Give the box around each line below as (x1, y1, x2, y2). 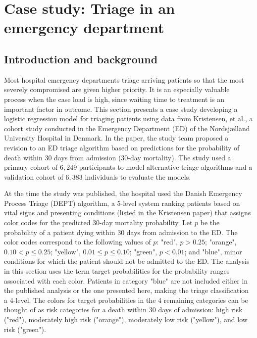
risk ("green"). (4, 324, 46, 334)
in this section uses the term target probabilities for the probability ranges (4, 266, 230, 276)
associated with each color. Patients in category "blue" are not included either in (4, 275, 248, 286)
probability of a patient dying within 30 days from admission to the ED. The (4, 227, 238, 237)
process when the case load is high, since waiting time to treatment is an (4, 94, 224, 104)
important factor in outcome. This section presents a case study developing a (4, 103, 238, 114)
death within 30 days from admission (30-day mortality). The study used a (4, 152, 231, 162)
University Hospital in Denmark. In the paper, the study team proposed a (4, 133, 229, 143)
